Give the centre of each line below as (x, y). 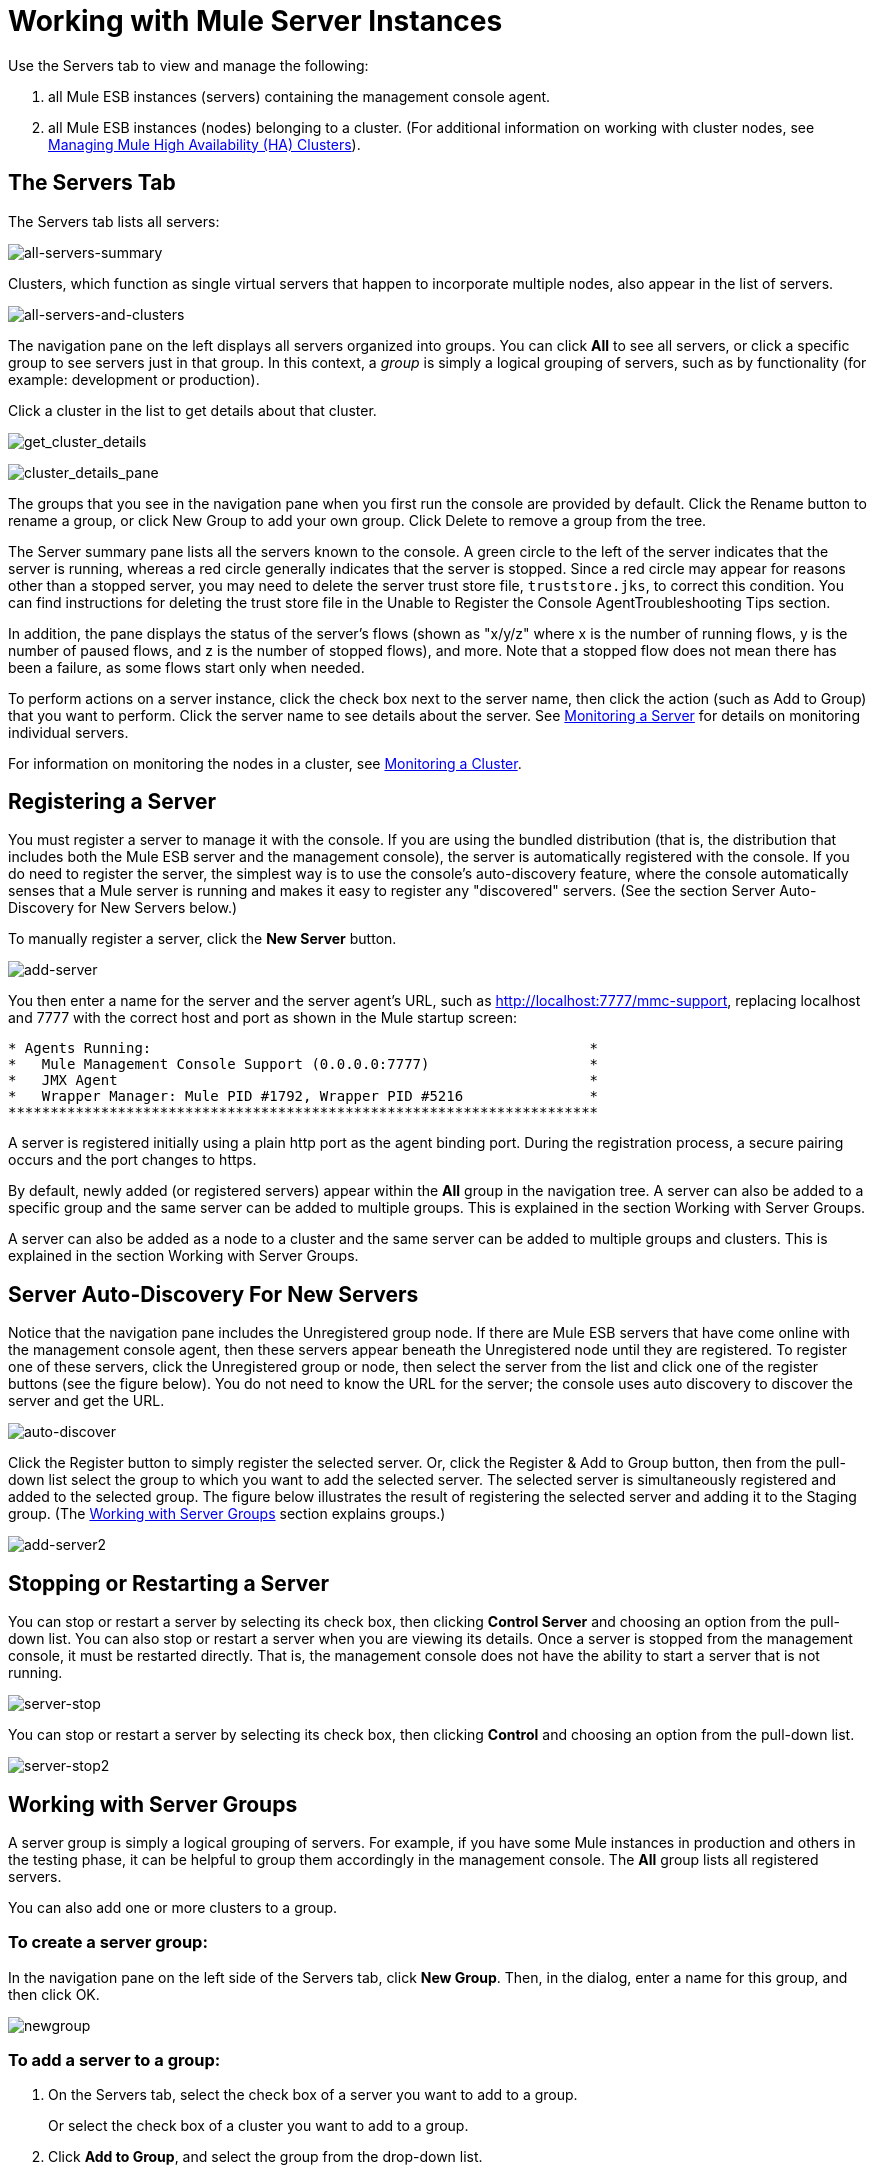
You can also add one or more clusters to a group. (173, 1907)
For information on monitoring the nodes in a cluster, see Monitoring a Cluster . (265, 763)
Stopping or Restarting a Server (169, 1583)
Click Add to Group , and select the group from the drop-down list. (265, 2157)
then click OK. (54, 1994)
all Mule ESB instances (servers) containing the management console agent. (299, 96)
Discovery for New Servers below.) (123, 908)
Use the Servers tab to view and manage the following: (188, 65)
